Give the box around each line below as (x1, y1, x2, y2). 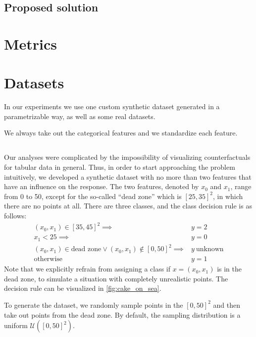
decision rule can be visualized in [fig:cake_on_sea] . (4, 283, 161, 293)
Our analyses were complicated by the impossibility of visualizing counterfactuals (4, 152, 251, 162)
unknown (196, 246, 224, 253)
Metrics (4, 33, 57, 54)
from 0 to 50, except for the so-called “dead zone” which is (4, 191, 182, 201)
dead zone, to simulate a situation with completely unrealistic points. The (4, 273, 228, 283)
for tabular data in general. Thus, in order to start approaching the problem (4, 162, 235, 172)
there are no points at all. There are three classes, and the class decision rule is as (4, 201, 252, 211)
